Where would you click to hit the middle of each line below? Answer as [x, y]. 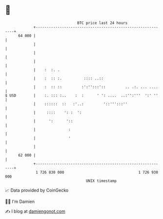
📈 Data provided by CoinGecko [37, 190]
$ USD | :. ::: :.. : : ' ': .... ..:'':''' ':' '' [82, 95]
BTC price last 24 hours [102, 23]
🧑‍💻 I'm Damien [20, 201]
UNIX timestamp [101, 181]
